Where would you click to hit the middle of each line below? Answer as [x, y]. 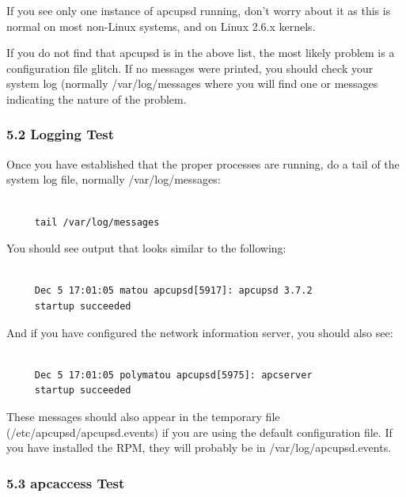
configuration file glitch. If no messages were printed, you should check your [190, 68]
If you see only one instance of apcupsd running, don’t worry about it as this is [199, 10]
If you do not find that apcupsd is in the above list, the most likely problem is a [201, 53]
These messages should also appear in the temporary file [143, 416]
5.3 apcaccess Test [66, 482]
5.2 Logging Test [61, 134]
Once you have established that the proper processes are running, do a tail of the [203, 163]
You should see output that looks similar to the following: [146, 248]
